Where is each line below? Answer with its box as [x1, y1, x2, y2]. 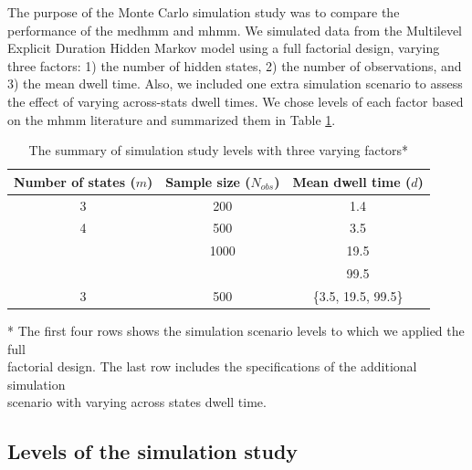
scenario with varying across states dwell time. [7, 392, 267, 412]
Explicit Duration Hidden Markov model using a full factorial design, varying [7, 38, 440, 57]
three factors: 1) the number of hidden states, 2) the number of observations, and [7, 56, 462, 75]
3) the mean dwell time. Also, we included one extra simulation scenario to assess [7, 74, 463, 93]
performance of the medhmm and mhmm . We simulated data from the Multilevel [7, 20, 463, 39]
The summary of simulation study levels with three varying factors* [28, 141, 409, 160]
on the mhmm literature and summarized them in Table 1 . [7, 110, 336, 129]
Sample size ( [165, 172, 251, 191]
